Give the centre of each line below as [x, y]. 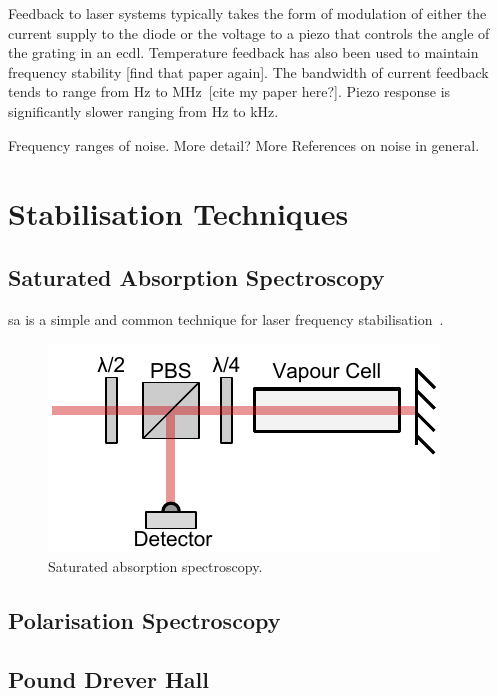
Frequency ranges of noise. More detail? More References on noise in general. [244, 144]
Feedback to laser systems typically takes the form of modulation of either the [247, 13]
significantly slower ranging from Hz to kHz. [143, 110]
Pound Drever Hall [108, 678]
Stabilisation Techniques [178, 213]
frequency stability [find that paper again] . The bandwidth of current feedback [248, 71]
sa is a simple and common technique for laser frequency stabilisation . [226, 318]
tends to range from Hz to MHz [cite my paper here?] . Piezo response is [229, 91]
